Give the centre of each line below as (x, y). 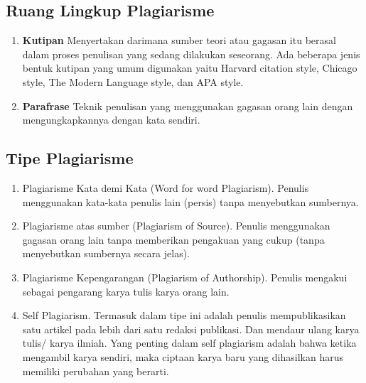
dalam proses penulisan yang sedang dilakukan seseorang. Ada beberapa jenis (191, 54)
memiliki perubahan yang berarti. (96, 371)
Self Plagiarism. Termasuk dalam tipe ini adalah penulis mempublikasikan (184, 315)
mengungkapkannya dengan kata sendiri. (111, 120)
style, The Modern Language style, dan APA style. (133, 81)
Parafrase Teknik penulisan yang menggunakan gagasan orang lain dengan (188, 106)
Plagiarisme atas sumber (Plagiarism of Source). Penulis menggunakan (176, 226)
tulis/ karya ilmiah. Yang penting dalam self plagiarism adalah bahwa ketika (189, 343)
